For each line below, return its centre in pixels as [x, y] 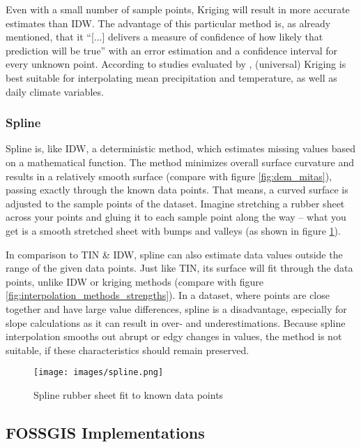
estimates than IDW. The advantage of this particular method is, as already [168, 23]
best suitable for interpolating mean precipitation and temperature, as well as [171, 77]
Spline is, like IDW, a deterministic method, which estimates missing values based [181, 148]
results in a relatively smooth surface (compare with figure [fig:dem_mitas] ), [169, 176]
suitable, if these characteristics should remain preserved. [128, 350]
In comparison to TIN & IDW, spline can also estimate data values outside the [174, 254]
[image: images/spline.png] [99, 373]
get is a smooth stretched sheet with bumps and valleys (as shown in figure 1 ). [173, 230]
